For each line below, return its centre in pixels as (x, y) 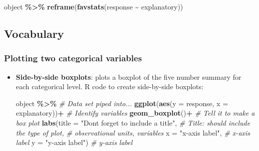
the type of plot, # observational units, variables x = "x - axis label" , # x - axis (133, 132)
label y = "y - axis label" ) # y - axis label (74, 142)
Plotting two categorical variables (73, 58)
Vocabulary (34, 33)
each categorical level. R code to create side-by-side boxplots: (109, 86)
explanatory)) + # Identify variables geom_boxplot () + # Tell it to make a (135, 113)
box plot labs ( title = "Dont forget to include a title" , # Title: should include (133, 122)
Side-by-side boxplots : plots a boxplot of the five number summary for (128, 76)
